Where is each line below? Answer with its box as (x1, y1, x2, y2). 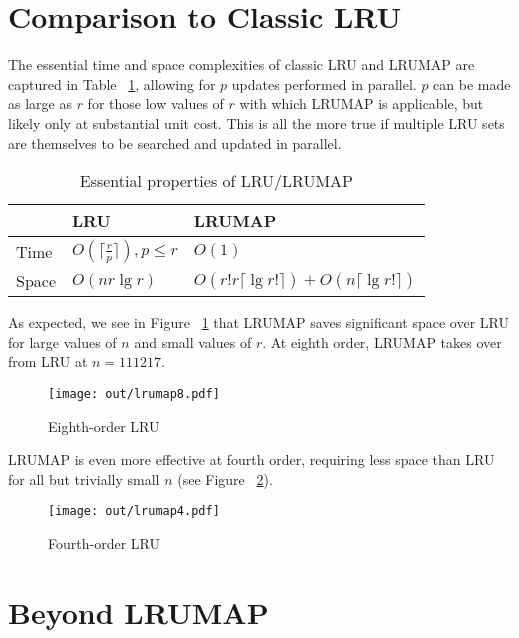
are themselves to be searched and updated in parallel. (8, 132, 342, 153)
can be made (433, 73, 511, 94)
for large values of (8, 331, 117, 352)
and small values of (134, 331, 252, 352)
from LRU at (8, 351, 88, 372)
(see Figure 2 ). (177, 468, 273, 489)
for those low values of (87, 93, 224, 114)
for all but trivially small (8, 468, 160, 489)
